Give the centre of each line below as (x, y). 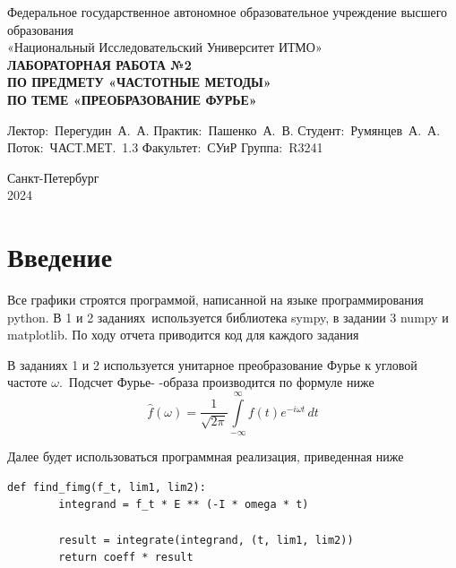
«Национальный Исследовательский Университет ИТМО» (165, 47)
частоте (27, 382)
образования (40, 29)
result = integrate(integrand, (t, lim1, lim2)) (206, 540)
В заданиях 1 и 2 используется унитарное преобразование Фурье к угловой (212, 364)
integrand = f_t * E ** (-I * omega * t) (184, 505)
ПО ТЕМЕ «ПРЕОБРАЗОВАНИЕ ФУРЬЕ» (132, 99)
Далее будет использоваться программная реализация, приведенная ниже (206, 456)
